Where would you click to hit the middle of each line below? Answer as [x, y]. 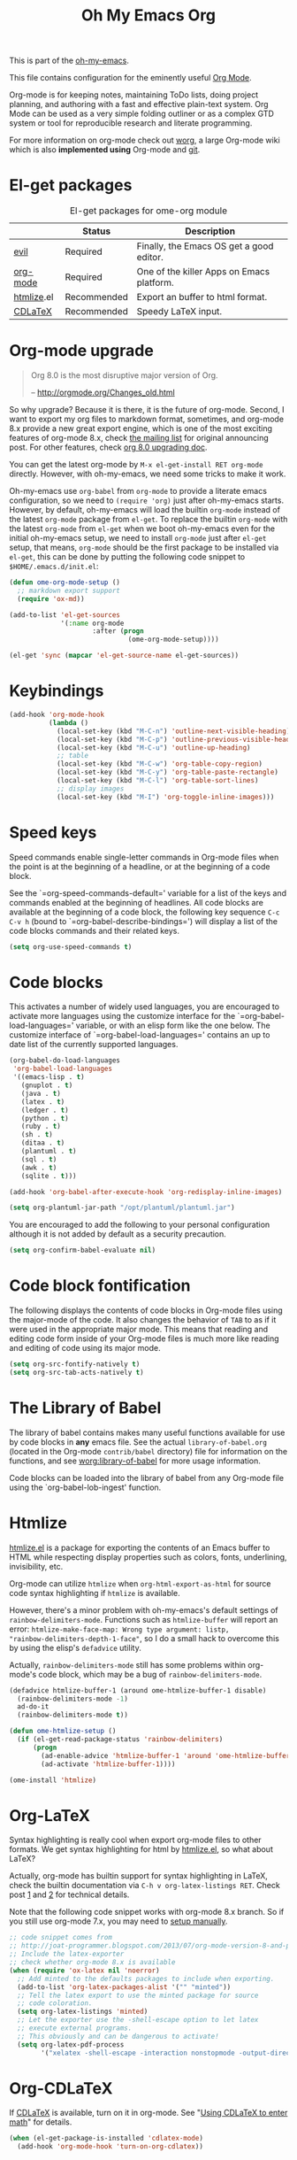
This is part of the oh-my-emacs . [69, 61]
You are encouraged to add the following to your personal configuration [140, 1225]
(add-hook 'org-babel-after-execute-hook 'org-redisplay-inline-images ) [146, 1192]
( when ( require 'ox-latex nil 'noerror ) [85, 1971]
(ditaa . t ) [43, 1143]
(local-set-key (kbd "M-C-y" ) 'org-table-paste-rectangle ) [167, 772]
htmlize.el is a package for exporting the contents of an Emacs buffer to [140, 1547]
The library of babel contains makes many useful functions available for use [147, 1432]
